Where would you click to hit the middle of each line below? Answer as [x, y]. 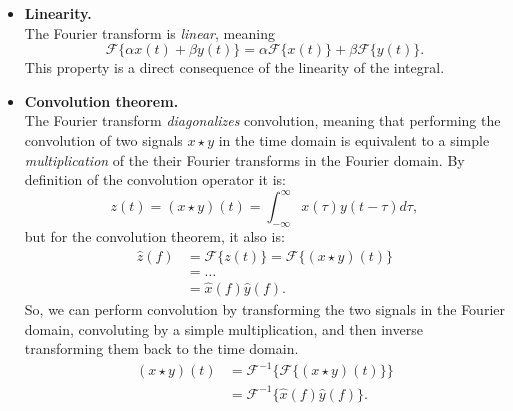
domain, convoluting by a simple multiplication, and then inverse [223, 328]
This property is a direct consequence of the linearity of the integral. [234, 67]
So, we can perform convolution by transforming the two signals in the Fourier [264, 308]
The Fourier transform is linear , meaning [149, 32]
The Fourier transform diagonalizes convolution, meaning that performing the [262, 120]
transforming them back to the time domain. [161, 348]
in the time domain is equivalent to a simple [354, 139]
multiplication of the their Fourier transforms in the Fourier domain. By [244, 159]
